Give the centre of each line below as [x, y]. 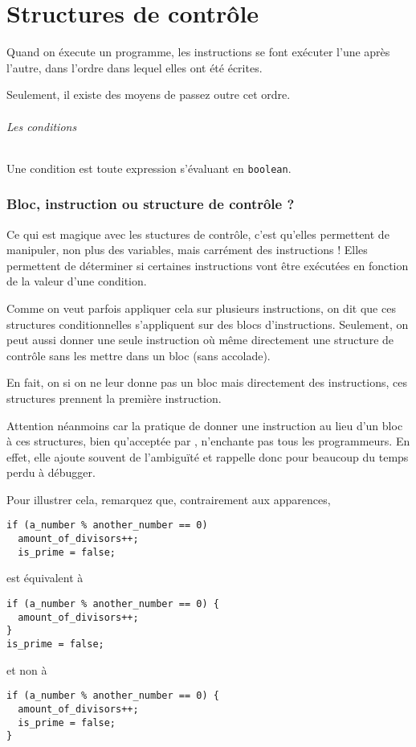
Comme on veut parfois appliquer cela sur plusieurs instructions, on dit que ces [201, 308]
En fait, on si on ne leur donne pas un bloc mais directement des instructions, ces [207, 382]
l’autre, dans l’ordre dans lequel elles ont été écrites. [135, 67]
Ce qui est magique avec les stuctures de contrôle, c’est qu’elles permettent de [198, 234]
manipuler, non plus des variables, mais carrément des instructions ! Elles [187, 250]
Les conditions [42, 126]
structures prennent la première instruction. [114, 398]
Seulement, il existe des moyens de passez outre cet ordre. [149, 94]
